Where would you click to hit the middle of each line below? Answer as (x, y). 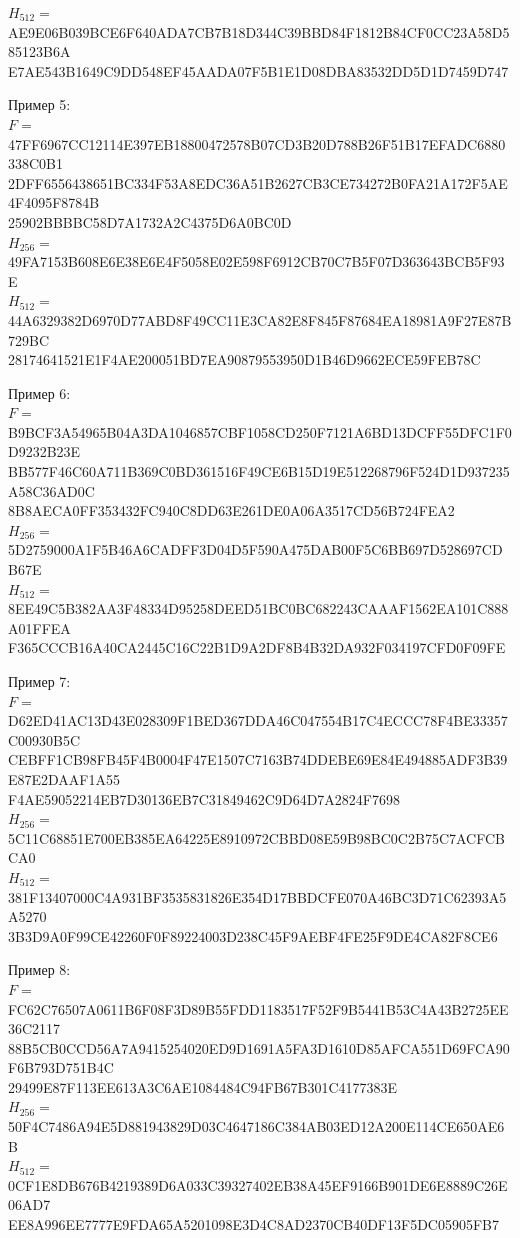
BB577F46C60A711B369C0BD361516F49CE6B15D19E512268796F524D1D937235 (259, 471)
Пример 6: (39, 392)
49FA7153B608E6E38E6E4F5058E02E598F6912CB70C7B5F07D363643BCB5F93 (256, 261)
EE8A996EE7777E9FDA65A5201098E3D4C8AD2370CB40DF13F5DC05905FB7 (254, 1224)
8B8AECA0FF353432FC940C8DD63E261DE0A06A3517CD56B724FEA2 (231, 510)
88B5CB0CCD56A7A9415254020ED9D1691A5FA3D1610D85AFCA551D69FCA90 (259, 1047)
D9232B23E (44, 451)
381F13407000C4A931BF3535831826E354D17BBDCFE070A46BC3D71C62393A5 (257, 896)
